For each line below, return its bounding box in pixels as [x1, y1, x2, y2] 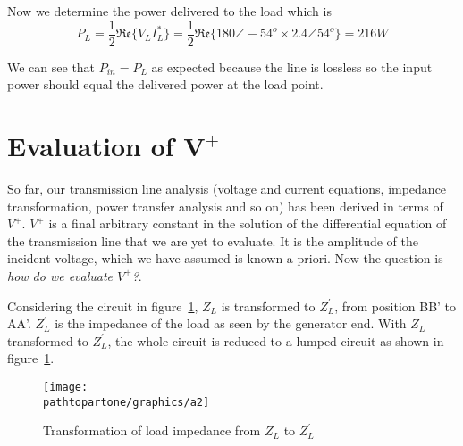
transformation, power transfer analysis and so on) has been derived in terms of [7, 196, 443, 215]
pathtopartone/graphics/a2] [43, 395, 210, 409]
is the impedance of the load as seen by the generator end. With [55, 314, 407, 333]
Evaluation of [7, 128, 174, 164]
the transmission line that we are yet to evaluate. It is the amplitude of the [7, 231, 419, 250]
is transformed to [221, 296, 316, 315]
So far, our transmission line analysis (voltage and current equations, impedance [7, 178, 447, 197]
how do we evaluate [7, 266, 114, 285]
